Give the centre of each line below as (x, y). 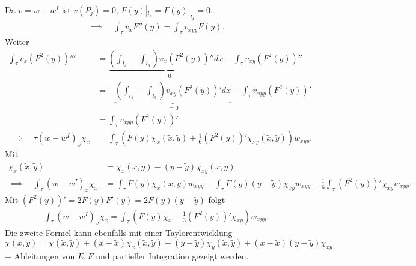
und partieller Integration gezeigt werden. (172, 256)
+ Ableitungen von (40, 256)
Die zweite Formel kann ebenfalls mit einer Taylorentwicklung (119, 232)
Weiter (17, 42)
